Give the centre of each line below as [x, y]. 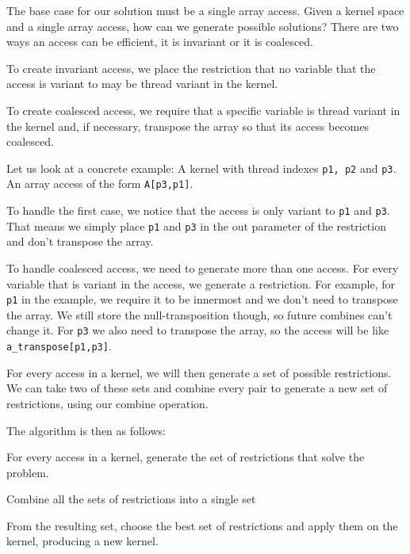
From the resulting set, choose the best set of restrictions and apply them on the [202, 525]
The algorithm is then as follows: [86, 430]
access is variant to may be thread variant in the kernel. [142, 84]
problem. [28, 472]
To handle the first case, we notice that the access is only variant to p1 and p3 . [198, 210]
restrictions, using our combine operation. [107, 403]
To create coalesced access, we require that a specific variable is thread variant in [203, 110]
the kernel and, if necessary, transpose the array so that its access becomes [188, 126]
